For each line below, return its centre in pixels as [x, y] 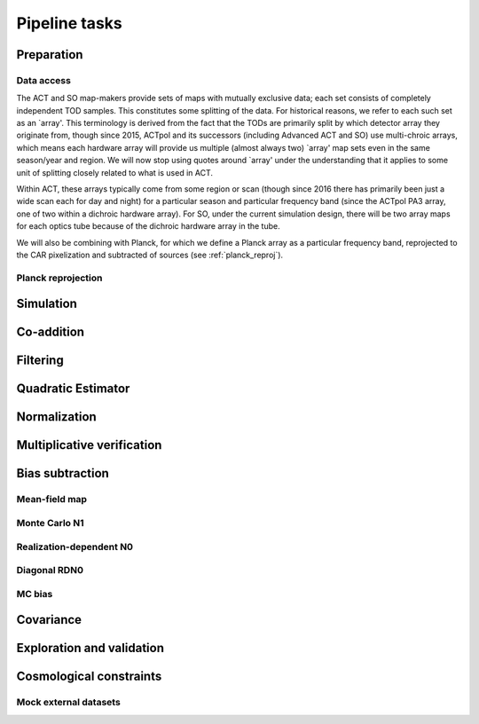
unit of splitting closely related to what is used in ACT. [114, 172]
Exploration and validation [90, 648]
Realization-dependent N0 [75, 547]
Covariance [49, 620]
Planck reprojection [59, 278]
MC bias [35, 594]
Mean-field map [52, 500]
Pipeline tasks [70, 23]
